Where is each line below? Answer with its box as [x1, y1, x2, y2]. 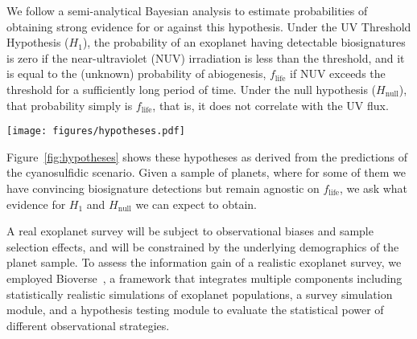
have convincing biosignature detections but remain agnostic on [6, 180, 320, 196]
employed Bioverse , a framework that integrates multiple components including [6, 269, 403, 286]
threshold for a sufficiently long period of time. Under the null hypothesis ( [6, 80, 377, 97]
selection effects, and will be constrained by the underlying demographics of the [6, 238, 399, 255]
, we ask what [339, 180, 408, 196]
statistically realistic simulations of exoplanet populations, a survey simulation [6, 285, 393, 302]
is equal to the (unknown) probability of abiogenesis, [6, 65, 266, 82]
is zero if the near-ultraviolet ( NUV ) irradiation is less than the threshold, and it [6, 49, 405, 66]
